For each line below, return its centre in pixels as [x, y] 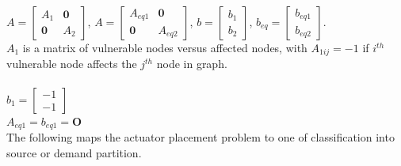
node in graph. [192, 64]
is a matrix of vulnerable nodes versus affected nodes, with [165, 47]
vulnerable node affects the [72, 64]
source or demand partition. [74, 152]
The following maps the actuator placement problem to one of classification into [200, 137]
